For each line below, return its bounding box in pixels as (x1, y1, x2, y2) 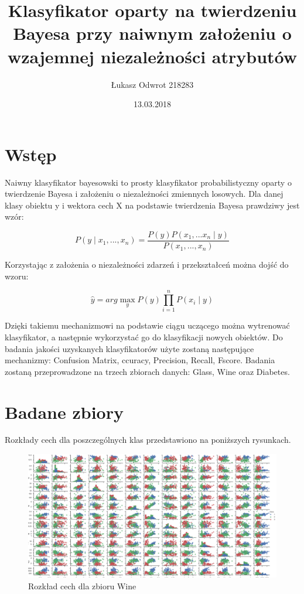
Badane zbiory (5, 400, 124, 424)
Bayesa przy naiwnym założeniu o (13, 21, 292, 45)
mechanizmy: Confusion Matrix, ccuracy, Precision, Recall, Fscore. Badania (5, 354, 275, 366)
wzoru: (5, 269, 29, 282)
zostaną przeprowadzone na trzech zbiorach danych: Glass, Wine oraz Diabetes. (5, 365, 290, 377)
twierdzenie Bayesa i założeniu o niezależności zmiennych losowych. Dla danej (5, 187, 283, 200)
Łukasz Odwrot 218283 (111, 78, 194, 90)
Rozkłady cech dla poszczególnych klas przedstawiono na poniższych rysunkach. (5, 433, 291, 446)
